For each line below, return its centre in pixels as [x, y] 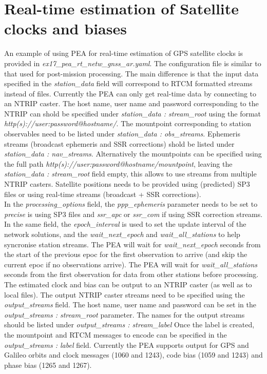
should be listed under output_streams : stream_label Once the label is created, [129, 324]
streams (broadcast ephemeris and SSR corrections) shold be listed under [119, 143]
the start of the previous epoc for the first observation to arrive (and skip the [126, 254]
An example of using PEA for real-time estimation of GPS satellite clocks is [124, 53]
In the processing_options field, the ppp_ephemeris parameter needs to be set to [131, 204]
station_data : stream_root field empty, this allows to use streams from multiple [130, 174]
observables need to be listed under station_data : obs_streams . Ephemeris [122, 134]
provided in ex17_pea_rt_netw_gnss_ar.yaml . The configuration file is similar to [133, 63]
